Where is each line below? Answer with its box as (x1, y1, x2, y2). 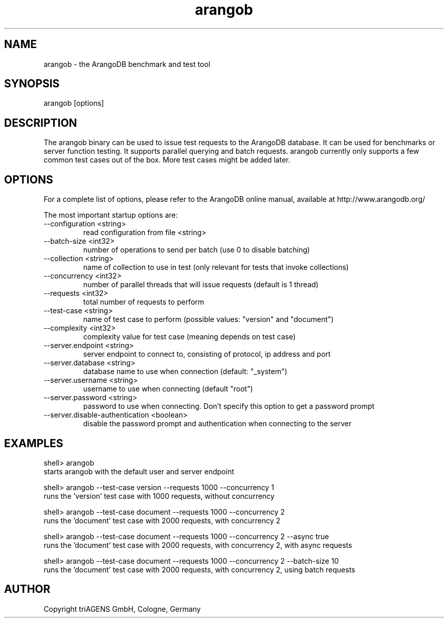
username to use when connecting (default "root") (83, 384, 253, 394)
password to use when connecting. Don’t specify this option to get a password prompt (83, 402, 375, 411)
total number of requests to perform (83, 297, 205, 307)
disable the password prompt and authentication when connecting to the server (83, 419, 352, 428)
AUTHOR (4, 583, 51, 596)
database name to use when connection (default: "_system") (83, 367, 287, 376)
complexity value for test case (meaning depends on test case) (83, 332, 296, 341)
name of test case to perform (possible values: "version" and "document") (83, 315, 334, 324)
